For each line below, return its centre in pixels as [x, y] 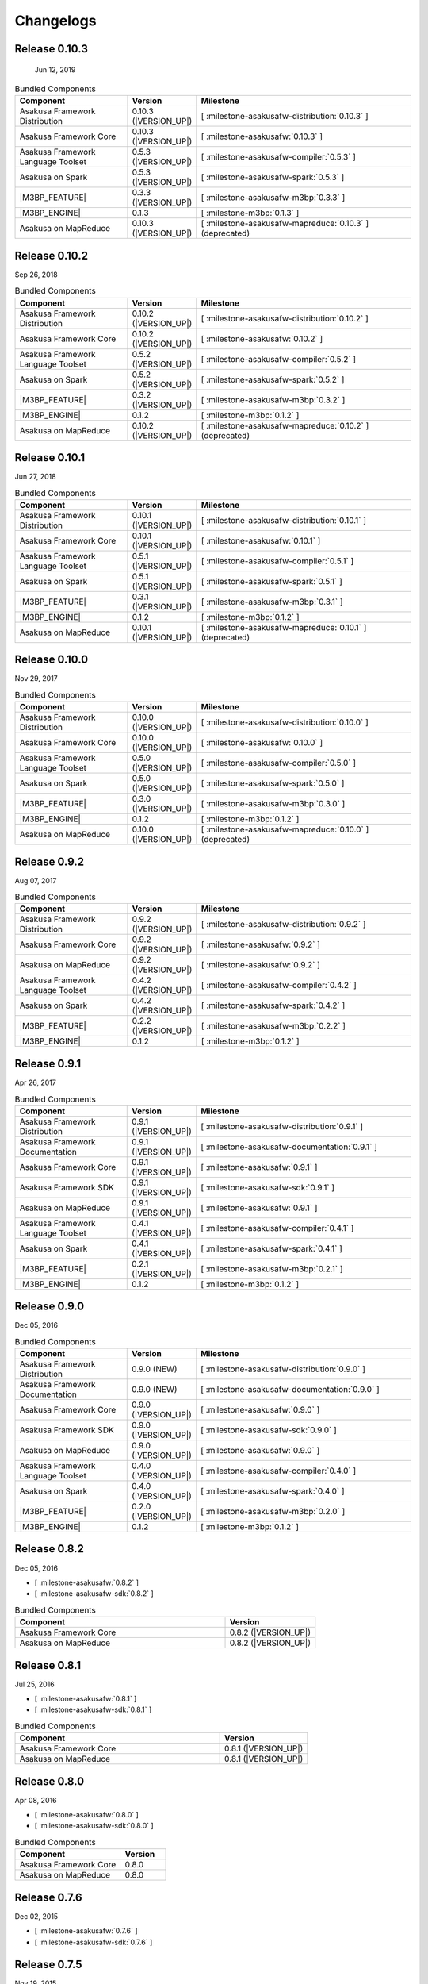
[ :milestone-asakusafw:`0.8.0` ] [86, 1815]
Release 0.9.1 [48, 1063]
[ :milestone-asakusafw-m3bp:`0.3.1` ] [272, 602]
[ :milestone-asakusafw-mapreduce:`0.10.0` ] [285, 829]
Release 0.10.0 [52, 660]
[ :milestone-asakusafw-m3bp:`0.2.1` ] [272, 1268]
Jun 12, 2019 [55, 69]
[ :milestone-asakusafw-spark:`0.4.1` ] [271, 1248]
